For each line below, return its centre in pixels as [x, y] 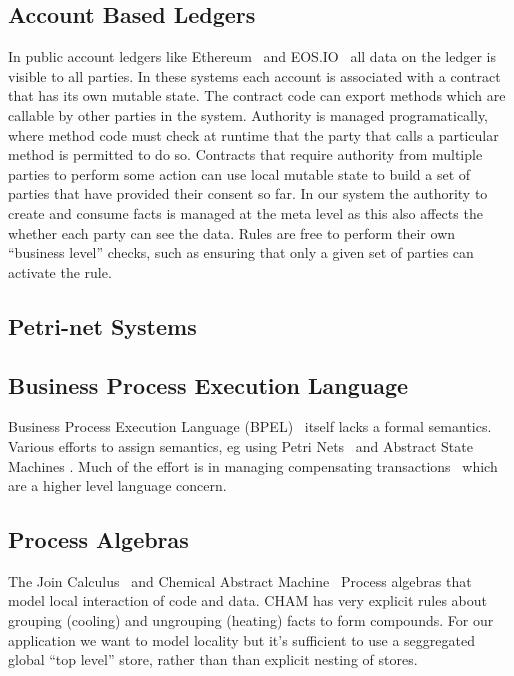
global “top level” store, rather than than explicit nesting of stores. [213, 659]
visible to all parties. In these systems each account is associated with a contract [254, 75]
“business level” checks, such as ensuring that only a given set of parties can [241, 252]
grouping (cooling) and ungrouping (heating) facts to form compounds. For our [251, 620]
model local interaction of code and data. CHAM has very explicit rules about [248, 600]
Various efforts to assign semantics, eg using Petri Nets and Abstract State [240, 445]
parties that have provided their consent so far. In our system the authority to [248, 193]
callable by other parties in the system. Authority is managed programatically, [248, 114]
